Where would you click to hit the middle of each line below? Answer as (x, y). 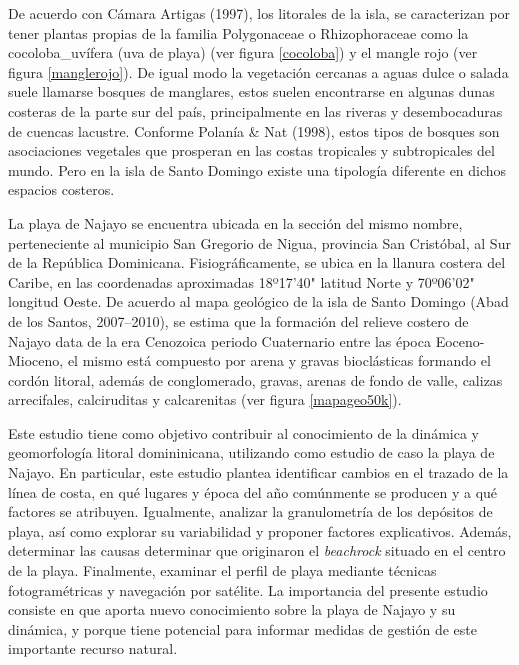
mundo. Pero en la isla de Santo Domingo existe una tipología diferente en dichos (257, 169)
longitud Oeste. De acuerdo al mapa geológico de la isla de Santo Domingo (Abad (258, 301)
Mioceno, (36, 360)
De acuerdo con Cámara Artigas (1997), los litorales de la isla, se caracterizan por (259, 13)
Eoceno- (460, 340)
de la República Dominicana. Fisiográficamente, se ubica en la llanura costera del (257, 262)
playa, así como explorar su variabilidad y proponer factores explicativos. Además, (260, 530)
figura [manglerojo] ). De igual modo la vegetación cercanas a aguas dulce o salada (258, 71)
